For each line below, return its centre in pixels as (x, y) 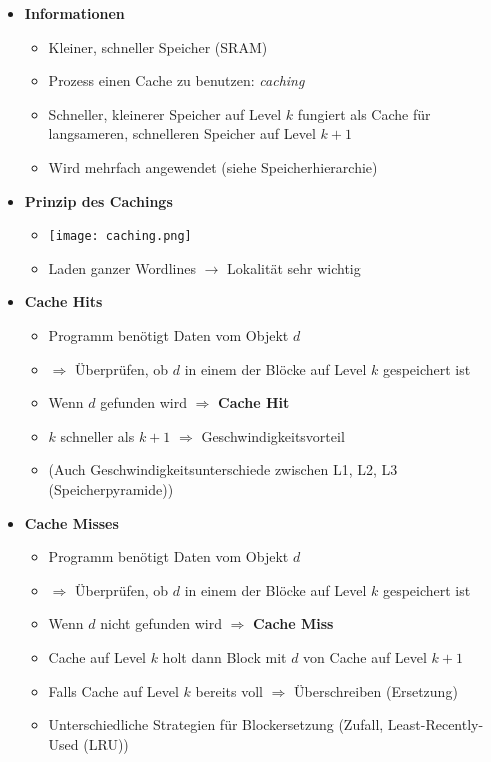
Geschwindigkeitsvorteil (273, 435)
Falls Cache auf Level (113, 690)
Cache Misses (71, 522)
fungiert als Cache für (364, 113)
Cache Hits (63, 301)
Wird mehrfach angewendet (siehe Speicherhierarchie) (213, 166)
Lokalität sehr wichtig (294, 267)
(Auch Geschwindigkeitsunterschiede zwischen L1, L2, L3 (223, 469)
